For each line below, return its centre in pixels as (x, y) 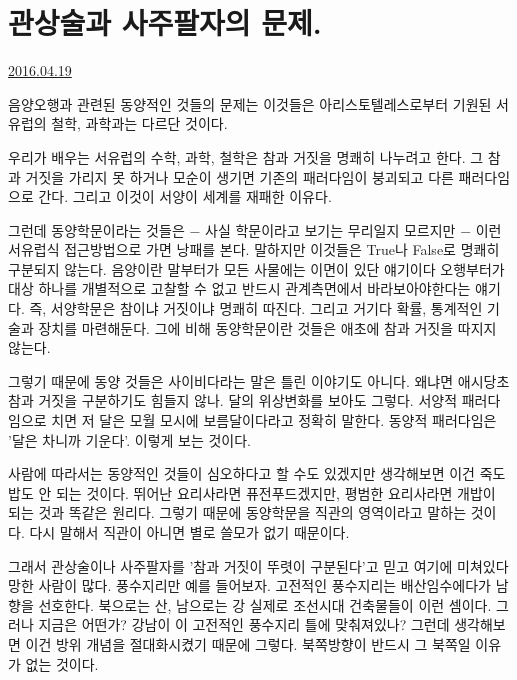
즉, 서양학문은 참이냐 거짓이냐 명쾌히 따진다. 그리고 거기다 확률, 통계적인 (256, 308)
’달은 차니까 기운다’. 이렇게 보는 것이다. (130, 439)
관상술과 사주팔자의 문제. (165, 22)
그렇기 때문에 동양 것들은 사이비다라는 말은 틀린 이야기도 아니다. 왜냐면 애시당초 (259, 380)
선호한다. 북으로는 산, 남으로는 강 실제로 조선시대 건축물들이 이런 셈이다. (265, 604)
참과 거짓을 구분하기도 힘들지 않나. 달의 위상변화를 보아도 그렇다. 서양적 (233, 400)
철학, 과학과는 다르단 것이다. (139, 123)
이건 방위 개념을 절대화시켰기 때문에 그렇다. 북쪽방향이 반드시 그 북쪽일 (248, 643)
